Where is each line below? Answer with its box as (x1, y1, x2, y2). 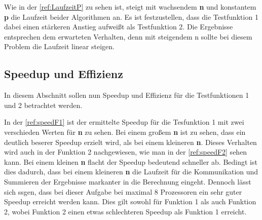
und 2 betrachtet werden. (4, 99, 83, 110)
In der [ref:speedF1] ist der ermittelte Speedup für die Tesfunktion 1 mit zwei (4, 117, 244, 127)
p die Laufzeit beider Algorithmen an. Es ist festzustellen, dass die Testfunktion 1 (4, 11, 258, 22)
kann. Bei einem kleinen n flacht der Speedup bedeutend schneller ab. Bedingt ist (4, 156, 257, 167)
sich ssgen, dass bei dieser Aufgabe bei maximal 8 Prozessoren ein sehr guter (4, 186, 242, 197)
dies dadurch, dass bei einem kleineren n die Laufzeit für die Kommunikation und (4, 166, 258, 177)
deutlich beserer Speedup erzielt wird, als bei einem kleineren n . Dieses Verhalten (4, 136, 257, 147)
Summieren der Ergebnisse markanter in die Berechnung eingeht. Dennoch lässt (4, 176, 251, 187)
